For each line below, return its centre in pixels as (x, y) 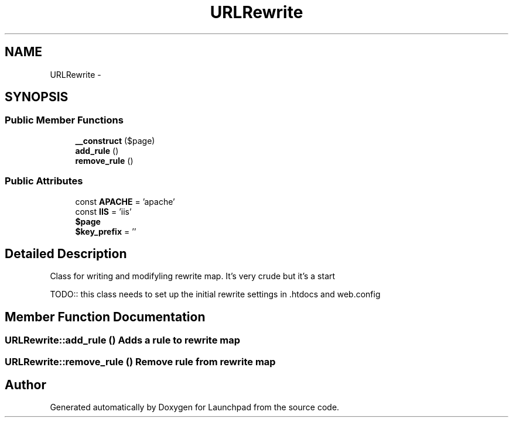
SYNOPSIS (37, 97)
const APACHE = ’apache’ (125, 201)
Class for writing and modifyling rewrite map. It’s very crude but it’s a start (193, 276)
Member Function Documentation (105, 317)
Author (25, 385)
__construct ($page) (115, 140)
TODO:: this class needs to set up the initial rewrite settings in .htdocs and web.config (215, 294)
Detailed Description (66, 253)
